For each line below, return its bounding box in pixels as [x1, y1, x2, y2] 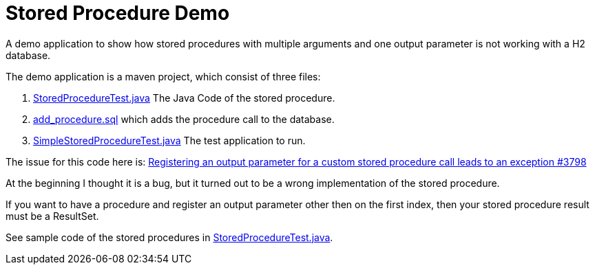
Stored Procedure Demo [6, 1, 230, 25]
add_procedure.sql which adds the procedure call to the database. [33, 113, 335, 125]
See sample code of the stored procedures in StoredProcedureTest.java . [6, 231, 333, 243]
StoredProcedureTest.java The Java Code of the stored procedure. [33, 91, 335, 104]
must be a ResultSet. [6, 210, 99, 222]
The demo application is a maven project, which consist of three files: [6, 70, 321, 82]
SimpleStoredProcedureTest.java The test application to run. [33, 134, 306, 146]
